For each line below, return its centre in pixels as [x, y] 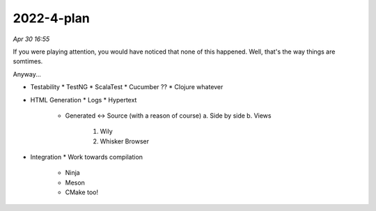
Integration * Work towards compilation [86, 157]
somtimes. [28, 61]
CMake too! [82, 192]
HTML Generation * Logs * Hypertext [84, 100]
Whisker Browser [125, 141]
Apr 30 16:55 [31, 39]
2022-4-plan [51, 18]
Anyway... [27, 74]
